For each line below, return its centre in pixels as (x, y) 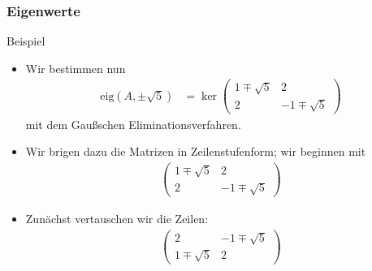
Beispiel (26, 41)
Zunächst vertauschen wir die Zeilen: (117, 219)
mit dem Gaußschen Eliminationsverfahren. (133, 124)
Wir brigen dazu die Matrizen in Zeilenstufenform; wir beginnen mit (196, 151)
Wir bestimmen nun (76, 68)
